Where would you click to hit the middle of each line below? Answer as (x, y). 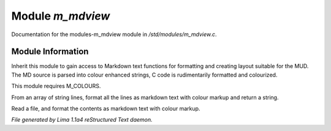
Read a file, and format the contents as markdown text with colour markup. (106, 109)
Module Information (50, 52)
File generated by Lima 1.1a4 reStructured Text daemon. (82, 120)
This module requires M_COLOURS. (56, 86)
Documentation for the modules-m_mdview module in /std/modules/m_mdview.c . (114, 34)
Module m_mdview (61, 16)
